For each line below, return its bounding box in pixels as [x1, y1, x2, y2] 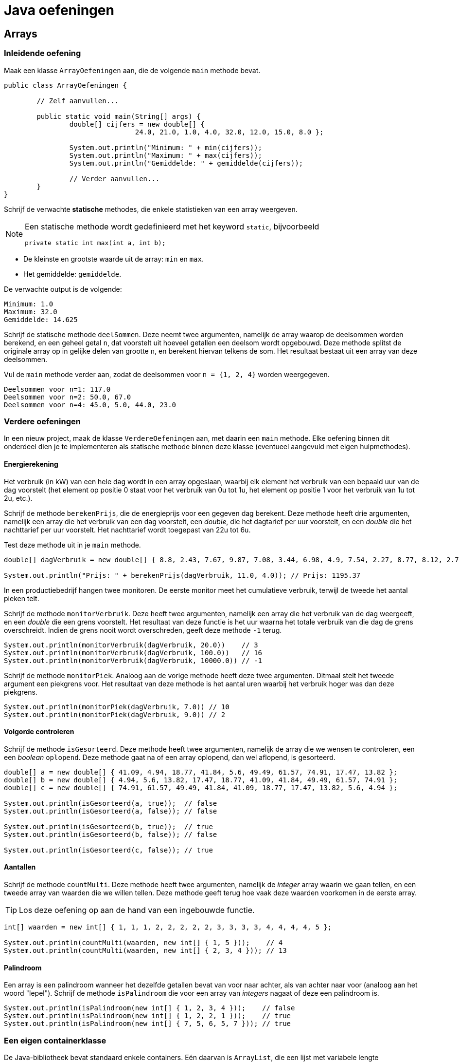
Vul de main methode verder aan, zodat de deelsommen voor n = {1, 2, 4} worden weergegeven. [4, 370, 330, 379]
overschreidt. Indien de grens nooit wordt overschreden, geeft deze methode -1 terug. [4, 626, 282, 634]
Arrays [4, 27, 37, 40]
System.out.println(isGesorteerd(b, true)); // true [4, 822, 213, 831]
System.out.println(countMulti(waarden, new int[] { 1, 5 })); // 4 [4, 938, 283, 947]
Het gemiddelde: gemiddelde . [23, 269, 122, 278]
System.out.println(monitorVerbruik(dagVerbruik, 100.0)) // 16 [4, 648, 263, 657]
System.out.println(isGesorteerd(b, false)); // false [4, 830, 217, 838]
